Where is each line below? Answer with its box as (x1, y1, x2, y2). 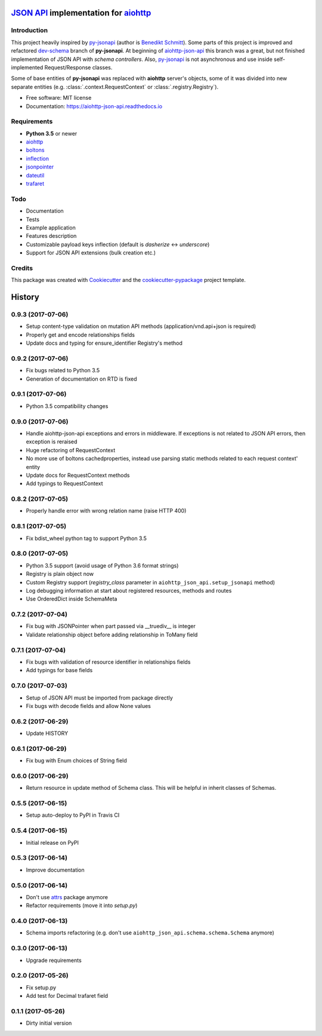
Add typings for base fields (26, 667, 93, 674)
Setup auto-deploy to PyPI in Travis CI (26, 811, 120, 819)
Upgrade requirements (26, 957, 82, 964)
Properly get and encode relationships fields (26, 331, 135, 338)
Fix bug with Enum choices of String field (26, 757, 128, 764)
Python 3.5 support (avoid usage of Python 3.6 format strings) (26, 562, 179, 569)
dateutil (26, 171, 45, 179)
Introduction (11, 26, 48, 35)
